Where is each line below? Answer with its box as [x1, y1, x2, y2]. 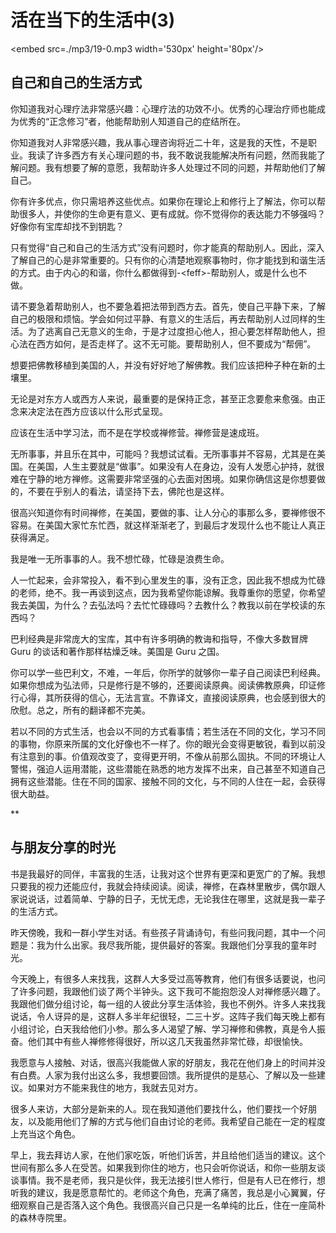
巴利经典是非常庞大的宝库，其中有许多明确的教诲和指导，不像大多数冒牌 [10, 632, 308, 645]
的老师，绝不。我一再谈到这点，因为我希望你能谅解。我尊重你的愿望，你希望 [10, 586, 326, 598]
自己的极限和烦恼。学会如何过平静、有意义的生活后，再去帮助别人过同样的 [10, 312, 317, 325]
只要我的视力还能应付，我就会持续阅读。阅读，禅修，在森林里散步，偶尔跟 [10, 880, 317, 892]
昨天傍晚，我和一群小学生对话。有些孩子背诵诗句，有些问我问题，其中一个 [10, 926, 317, 938]
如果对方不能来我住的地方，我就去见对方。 [27, 1081, 203, 1093]
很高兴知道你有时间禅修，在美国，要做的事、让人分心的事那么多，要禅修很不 [10, 506, 326, 518]
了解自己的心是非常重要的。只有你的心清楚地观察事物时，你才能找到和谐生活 [10, 254, 326, 266]
